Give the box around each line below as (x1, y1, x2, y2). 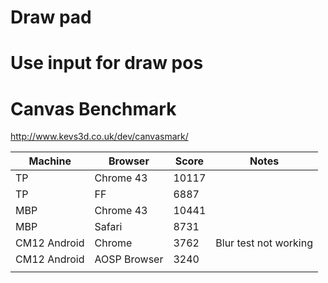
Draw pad (10, 6, 92, 29)
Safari (94, 220, 123, 234)
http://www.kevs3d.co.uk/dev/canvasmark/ (10, 131, 189, 143)
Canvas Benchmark (10, 97, 177, 120)
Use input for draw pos (10, 52, 204, 75)
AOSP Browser (94, 252, 164, 266)
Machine (28, 154, 72, 168)
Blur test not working (215, 236, 313, 250)
